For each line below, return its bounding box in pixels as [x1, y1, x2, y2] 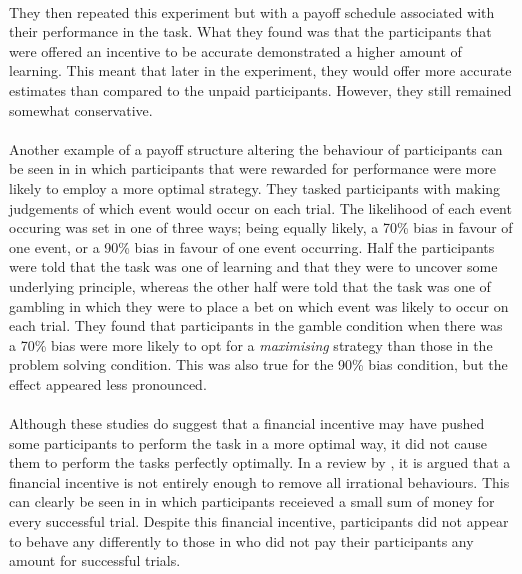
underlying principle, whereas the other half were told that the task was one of [9, 275, 491, 296]
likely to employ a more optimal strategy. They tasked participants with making [9, 177, 501, 198]
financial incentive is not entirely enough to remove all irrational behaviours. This [9, 471, 510, 492]
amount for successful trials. [9, 550, 181, 571]
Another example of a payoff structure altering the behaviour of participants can [9, 138, 503, 159]
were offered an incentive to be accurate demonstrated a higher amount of [9, 40, 462, 61]
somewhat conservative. [9, 99, 153, 120]
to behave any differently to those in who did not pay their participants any [9, 530, 474, 551]
